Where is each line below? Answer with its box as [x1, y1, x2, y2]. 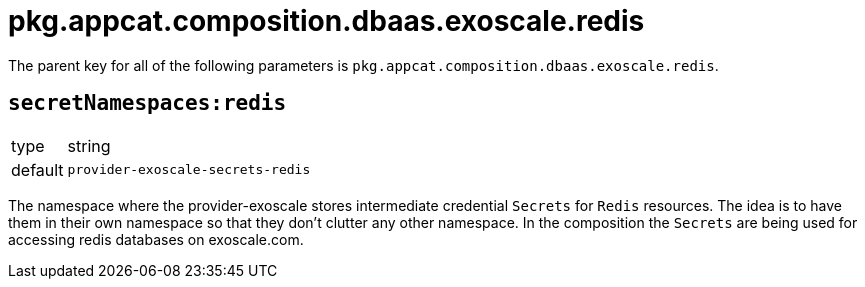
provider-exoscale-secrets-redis [67, 162, 311, 178]
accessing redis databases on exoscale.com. [8, 230, 304, 248]
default [11, 159, 64, 180]
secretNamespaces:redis [8, 91, 287, 116]
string [67, 135, 111, 156]
